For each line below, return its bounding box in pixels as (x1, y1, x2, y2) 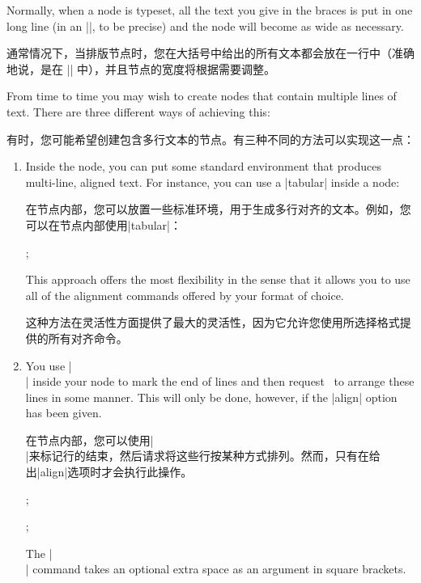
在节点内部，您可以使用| (25, 431, 154, 448)
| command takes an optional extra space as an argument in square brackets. (25, 560, 406, 577)
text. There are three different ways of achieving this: (6, 103, 270, 120)
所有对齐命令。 (48, 329, 128, 346)
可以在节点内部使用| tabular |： (25, 216, 182, 233)
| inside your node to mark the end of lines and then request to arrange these (25, 373, 415, 390)
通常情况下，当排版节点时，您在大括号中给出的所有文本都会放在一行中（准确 (6, 44, 415, 61)
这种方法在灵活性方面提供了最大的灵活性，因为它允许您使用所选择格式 (25, 314, 400, 331)
